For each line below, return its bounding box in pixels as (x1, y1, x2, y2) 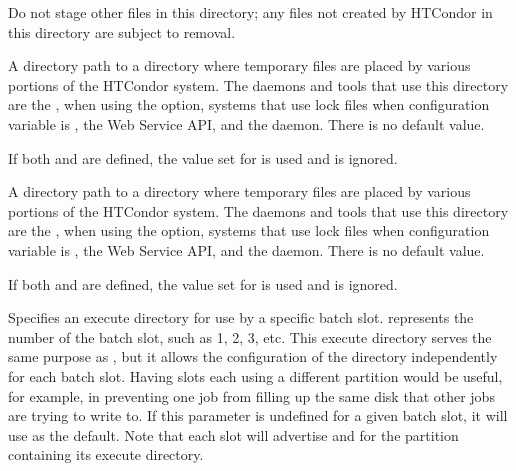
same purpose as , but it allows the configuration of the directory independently (8, 346, 498, 367)
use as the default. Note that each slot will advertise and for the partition (8, 424, 459, 445)
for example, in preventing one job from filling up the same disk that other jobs (8, 385, 495, 406)
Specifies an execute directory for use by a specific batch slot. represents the (8, 307, 474, 328)
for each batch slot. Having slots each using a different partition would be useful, (8, 365, 503, 386)
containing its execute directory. (8, 444, 204, 465)
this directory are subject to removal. (8, 21, 236, 42)
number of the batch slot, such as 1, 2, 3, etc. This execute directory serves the (8, 326, 492, 347)
